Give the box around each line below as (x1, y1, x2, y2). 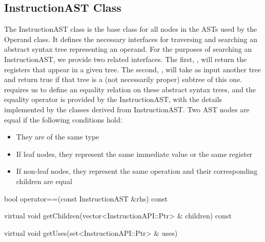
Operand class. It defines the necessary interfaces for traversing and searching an (4, 33, 257, 44)
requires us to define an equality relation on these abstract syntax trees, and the (4, 84, 256, 94)
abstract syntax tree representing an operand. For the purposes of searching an (4, 44, 252, 54)
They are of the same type (16, 131, 99, 142)
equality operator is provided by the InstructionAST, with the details (4, 94, 222, 105)
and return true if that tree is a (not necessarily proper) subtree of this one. (4, 74, 242, 85)
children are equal (16, 175, 72, 186)
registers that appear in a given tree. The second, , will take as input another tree (4, 64, 261, 74)
